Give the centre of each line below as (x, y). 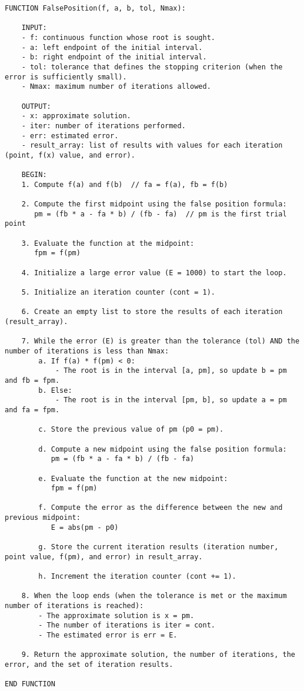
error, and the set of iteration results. (89, 664)
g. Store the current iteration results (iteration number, (158, 547)
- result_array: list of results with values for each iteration (152, 146)
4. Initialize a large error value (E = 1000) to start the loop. (154, 273)
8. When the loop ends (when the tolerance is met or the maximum (154, 596)
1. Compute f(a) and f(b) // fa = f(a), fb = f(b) (125, 184)
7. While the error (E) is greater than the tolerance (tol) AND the (161, 341)
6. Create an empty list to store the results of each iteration (152, 312)
